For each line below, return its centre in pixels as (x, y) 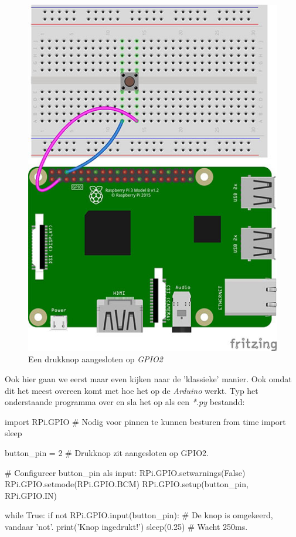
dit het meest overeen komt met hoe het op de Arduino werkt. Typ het (132, 390)
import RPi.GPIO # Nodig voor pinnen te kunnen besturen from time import (145, 421)
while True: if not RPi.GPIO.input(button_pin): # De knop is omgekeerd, (139, 515)
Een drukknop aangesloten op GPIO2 (96, 359)
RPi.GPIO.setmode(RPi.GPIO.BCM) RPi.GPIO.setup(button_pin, (127, 484)
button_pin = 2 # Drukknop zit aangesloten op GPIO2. (107, 452)
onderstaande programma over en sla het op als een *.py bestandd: (125, 402)
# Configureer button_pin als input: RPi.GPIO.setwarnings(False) (125, 472)
